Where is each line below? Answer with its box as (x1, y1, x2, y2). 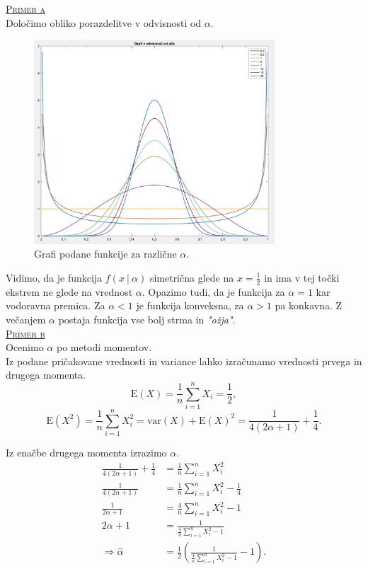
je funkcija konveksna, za (136, 298, 244, 313)
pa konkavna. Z (275, 298, 343, 313)
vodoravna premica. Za (6, 298, 105, 313)
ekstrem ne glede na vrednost (6, 284, 133, 299)
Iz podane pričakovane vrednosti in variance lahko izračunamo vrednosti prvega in (6, 353, 362, 368)
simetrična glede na (149, 270, 234, 284)
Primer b (6, 326, 45, 340)
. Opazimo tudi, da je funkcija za (142, 284, 285, 299)
